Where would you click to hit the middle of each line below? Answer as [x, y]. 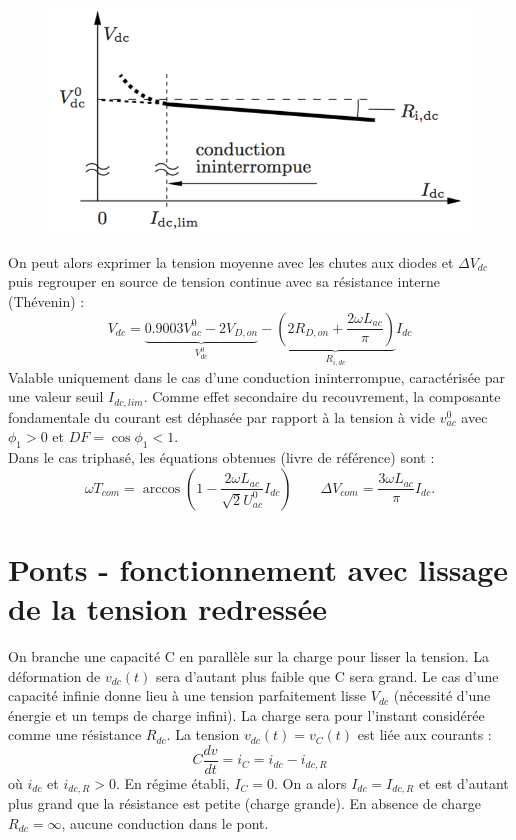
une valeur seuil [56, 396]
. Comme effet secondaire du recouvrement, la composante [322, 396]
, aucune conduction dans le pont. [165, 823]
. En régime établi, [172, 782]
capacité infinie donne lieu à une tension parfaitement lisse [187, 695]
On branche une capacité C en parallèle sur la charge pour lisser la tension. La [248, 655]
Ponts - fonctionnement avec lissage [258, 568]
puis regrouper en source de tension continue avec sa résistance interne [224, 281]
